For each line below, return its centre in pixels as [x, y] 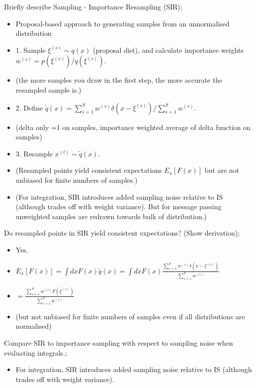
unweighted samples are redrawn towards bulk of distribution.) [111, 216]
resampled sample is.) [48, 89]
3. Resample [34, 153]
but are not [222, 170]
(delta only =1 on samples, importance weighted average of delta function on [133, 127]
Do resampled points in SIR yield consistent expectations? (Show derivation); [122, 233]
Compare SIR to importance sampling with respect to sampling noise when [119, 342]
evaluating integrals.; [36, 352]
